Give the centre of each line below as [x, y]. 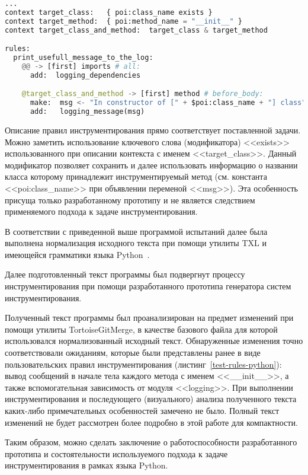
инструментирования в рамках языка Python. [86, 465]
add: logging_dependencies [85, 75]
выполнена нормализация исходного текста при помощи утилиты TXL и [136, 243]
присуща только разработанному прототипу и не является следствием [130, 200]
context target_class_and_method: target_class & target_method [136, 30]
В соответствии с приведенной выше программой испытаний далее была [136, 231]
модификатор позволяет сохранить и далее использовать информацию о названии [151, 165]
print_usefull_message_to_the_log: [83, 58]
